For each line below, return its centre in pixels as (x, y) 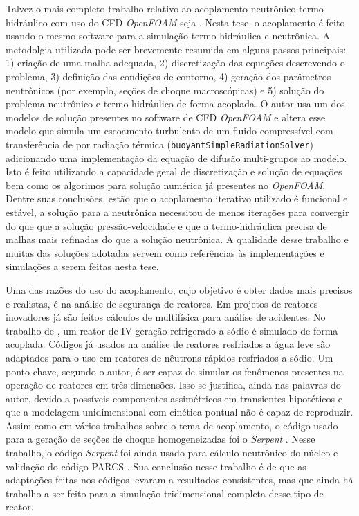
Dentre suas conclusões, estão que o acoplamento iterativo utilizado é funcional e (177, 198)
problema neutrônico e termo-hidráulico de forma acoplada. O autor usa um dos (175, 104)
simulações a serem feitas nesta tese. (82, 266)
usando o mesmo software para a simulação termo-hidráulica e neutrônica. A (168, 36)
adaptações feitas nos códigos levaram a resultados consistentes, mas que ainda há (179, 480)
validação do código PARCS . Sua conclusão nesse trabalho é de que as (156, 466)
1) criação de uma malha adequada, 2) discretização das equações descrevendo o (175, 63)
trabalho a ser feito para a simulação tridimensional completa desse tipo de (165, 493)
